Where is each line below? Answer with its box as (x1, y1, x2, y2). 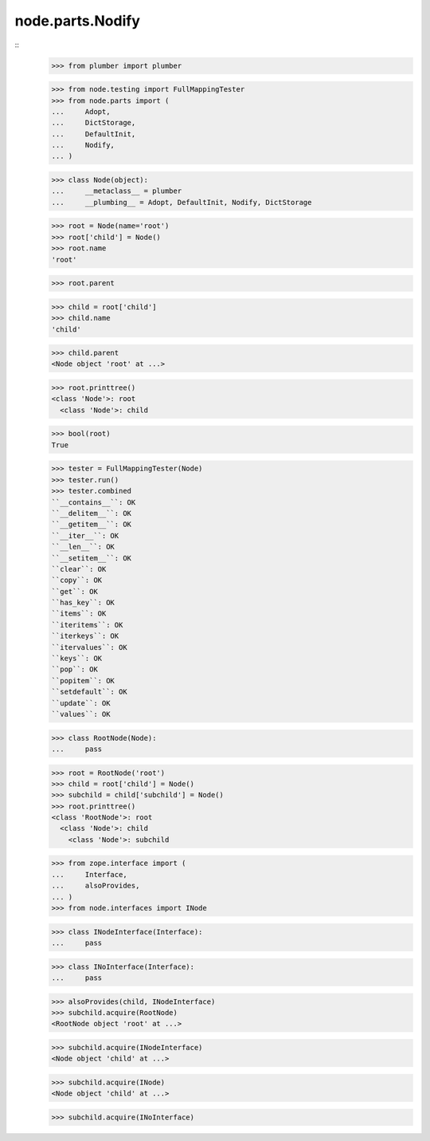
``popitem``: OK (51, 676, 115, 685)
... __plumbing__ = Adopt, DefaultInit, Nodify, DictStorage (51, 198, 312, 207)
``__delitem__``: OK (51, 509, 131, 517)
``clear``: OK (51, 565, 107, 573)
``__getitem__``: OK (51, 520, 131, 529)
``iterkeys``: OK (51, 631, 119, 641)
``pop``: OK (51, 665, 99, 674)
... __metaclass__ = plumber (51, 187, 182, 195)
